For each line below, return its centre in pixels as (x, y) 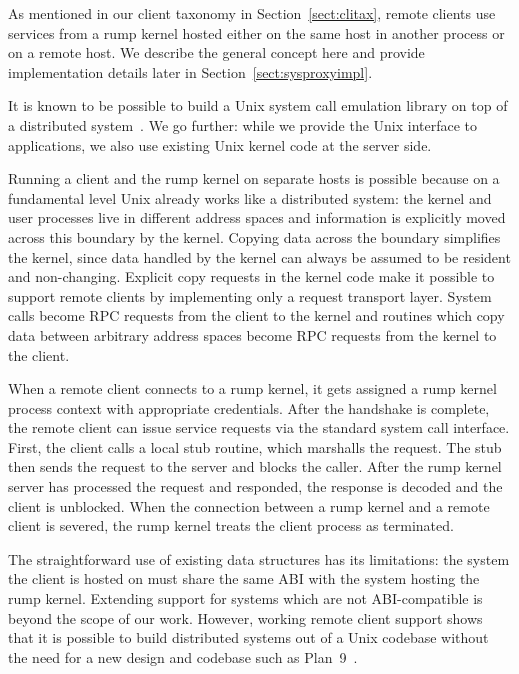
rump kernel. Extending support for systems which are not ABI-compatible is (245, 598)
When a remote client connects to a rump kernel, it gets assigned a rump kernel (252, 388)
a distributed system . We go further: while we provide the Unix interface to (243, 124)
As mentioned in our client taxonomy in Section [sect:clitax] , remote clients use (252, 13)
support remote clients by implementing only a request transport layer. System (250, 295)
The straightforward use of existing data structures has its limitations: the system (259, 558)
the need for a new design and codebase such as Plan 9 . (183, 656)
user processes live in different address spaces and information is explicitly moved (257, 217)
